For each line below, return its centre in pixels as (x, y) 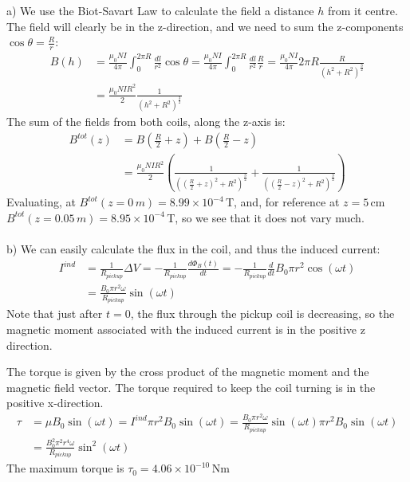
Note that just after (55, 313)
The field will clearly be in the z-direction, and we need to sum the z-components (205, 26)
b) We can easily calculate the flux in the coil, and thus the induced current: (193, 249)
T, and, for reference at (282, 202)
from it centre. (363, 10)
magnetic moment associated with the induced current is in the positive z (186, 329)
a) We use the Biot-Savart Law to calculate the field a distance (160, 10)
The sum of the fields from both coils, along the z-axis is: (146, 121)
